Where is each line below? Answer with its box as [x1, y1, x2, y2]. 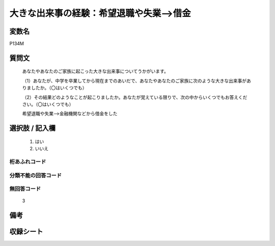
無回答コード [9, 185, 41, 193]
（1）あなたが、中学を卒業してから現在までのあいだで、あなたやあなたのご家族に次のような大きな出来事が [22, 77, 247, 84]
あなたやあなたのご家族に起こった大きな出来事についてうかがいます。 [22, 68, 169, 74]
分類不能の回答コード [9, 172, 62, 179]
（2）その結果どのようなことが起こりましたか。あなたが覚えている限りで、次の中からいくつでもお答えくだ [22, 94, 248, 100]
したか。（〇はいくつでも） [31, 85, 87, 91]
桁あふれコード [9, 158, 46, 165]
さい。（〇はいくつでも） [22, 101, 74, 107]
